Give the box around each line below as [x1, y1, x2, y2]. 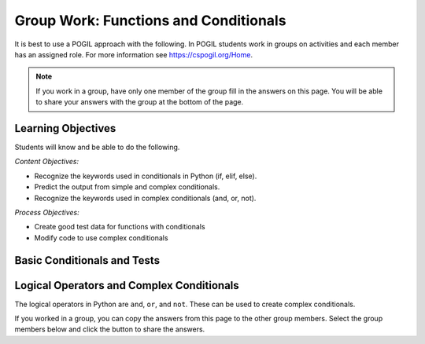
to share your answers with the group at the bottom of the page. [35, 97, 244, 107]
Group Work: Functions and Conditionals [14, 12, 286, 29]
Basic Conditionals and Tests [14, 254, 161, 267]
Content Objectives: [14, 157, 79, 167]
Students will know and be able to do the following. [14, 142, 180, 152]
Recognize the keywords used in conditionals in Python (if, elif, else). [34, 171, 257, 181]
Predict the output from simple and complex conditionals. [34, 182, 220, 192]
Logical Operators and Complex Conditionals [14, 279, 239, 292]
